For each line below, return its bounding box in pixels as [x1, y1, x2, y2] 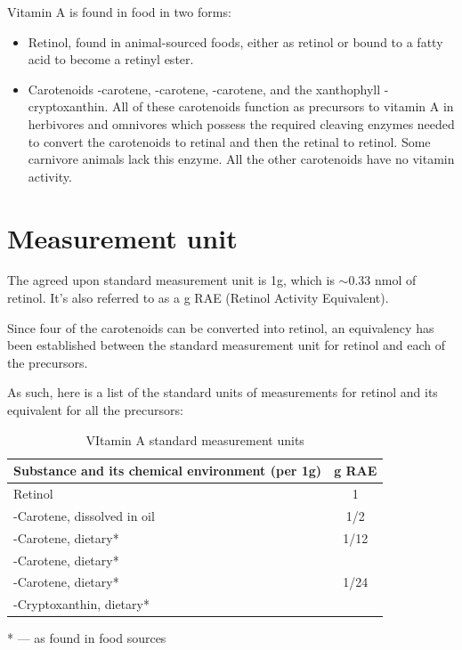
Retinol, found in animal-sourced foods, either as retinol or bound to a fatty [28, 32, 443, 51]
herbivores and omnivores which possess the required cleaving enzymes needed [28, 114, 455, 133]
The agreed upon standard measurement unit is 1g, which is [7, 271, 335, 289]
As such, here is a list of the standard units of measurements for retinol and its [7, 383, 438, 402]
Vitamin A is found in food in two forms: [7, 3, 231, 20]
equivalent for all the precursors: [7, 401, 183, 419]
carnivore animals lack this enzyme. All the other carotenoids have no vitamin [28, 150, 455, 168]
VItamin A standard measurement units [85, 430, 304, 449]
